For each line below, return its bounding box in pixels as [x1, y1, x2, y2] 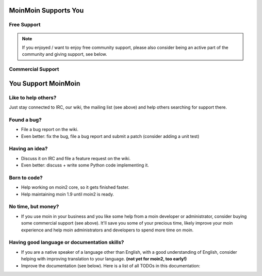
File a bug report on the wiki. [21, 127, 79, 132]
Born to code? [9, 174, 43, 181]
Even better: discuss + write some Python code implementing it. [21, 162, 149, 168]
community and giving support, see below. [22, 51, 107, 57]
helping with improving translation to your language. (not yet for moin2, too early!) [21, 256, 187, 262]
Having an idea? [9, 146, 48, 152]
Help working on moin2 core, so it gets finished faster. [21, 184, 130, 190]
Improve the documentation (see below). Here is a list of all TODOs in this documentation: [21, 262, 200, 269]
